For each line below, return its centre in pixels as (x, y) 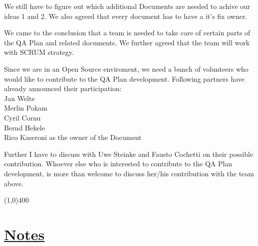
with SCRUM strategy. (39, 52)
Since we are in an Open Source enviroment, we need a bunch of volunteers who (126, 68)
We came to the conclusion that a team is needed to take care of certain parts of (127, 33)
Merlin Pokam (26, 108)
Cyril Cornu (22, 117)
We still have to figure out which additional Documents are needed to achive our (127, 6)
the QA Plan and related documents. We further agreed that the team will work (127, 42)
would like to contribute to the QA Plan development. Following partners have (125, 78)
